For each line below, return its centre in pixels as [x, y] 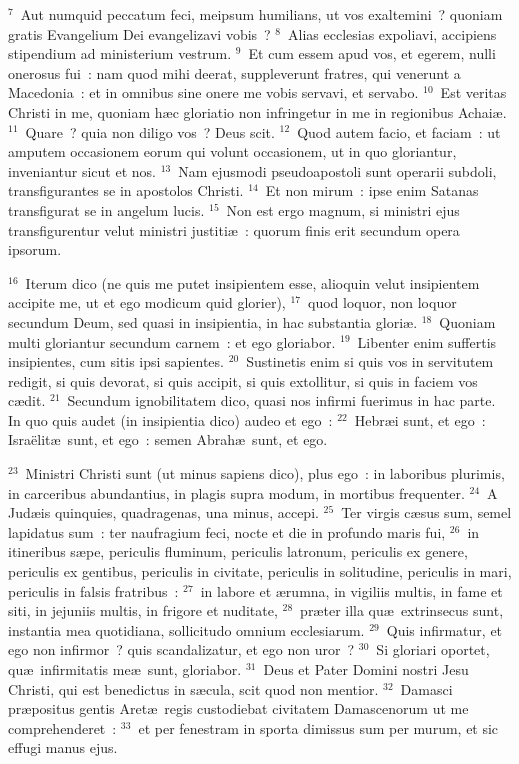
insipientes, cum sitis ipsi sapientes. [116, 361]
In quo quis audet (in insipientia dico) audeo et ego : [170, 419]
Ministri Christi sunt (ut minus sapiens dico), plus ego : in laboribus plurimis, [265, 473]
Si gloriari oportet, [433, 649]
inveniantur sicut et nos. [82, 170]
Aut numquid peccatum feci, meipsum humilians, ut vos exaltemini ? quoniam [261, 14]
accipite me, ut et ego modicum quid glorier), [147, 302]
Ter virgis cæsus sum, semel [426, 512]
